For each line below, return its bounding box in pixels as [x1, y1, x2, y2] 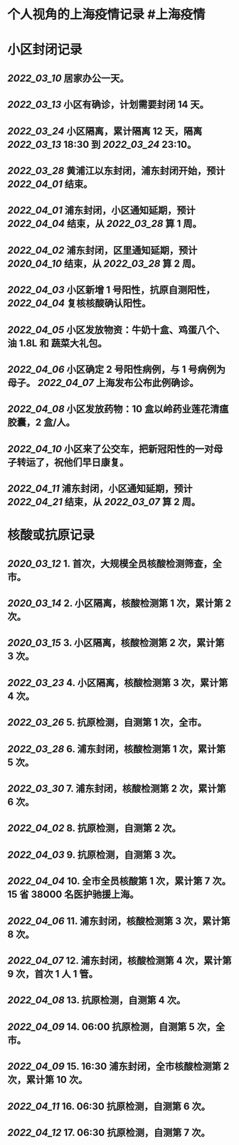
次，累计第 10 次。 [7, 1074, 88, 1086]
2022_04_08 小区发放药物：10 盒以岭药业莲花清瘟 [7, 403, 229, 415]
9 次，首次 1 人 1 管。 [7, 968, 98, 980]
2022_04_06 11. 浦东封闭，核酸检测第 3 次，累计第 [7, 915, 230, 927]
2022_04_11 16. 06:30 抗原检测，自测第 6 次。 [7, 1100, 211, 1112]
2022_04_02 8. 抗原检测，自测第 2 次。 [7, 822, 181, 834]
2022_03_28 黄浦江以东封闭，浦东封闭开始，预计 [7, 164, 225, 176]
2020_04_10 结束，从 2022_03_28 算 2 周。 [7, 257, 201, 270]
